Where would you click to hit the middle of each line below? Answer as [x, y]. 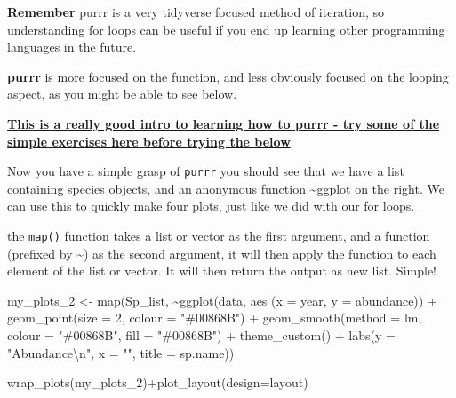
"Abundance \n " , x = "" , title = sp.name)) [121, 352]
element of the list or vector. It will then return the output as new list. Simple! [222, 271]
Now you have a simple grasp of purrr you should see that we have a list [206, 171]
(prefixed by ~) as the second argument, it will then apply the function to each [222, 253]
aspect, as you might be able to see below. [122, 94]
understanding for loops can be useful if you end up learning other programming [226, 29]
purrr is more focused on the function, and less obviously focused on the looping [228, 76]
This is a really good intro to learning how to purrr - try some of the [224, 123]
